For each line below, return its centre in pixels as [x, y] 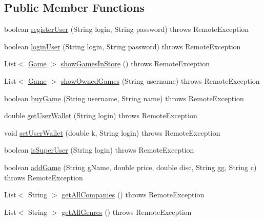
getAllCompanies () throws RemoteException [133, 195]
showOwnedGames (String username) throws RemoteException [160, 80]
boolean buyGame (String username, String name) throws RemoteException [124, 98]
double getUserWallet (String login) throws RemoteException [101, 115]
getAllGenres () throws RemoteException [127, 211]
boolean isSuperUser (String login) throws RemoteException [99, 150]
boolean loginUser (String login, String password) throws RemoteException [123, 46]
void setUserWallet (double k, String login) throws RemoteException [112, 132]
